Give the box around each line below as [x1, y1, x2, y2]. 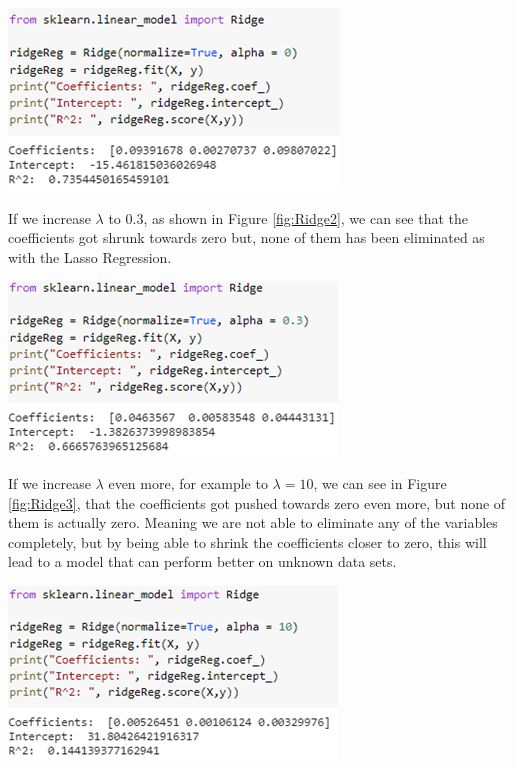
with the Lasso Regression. [8, 246, 172, 267]
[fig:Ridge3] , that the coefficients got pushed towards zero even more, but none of [8, 492, 506, 513]
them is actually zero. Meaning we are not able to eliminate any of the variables [8, 512, 498, 533]
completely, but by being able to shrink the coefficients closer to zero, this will [8, 531, 487, 552]
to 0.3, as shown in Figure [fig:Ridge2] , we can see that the [108, 207, 469, 228]
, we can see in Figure [313, 472, 447, 493]
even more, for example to [108, 472, 268, 493]
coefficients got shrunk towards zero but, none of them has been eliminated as [8, 227, 485, 248]
